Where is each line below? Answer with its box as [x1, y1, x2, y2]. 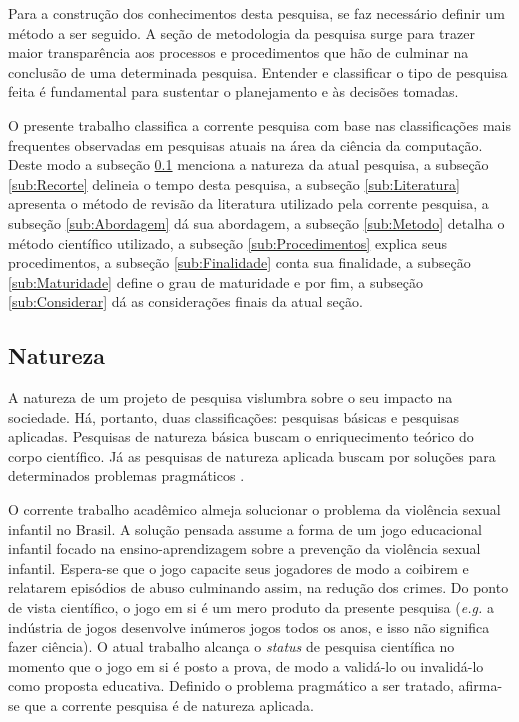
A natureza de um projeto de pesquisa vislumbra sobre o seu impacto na [8, 387, 453, 408]
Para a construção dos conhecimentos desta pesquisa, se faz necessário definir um [8, 3, 505, 23]
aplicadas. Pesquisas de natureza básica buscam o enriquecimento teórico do [8, 426, 474, 447]
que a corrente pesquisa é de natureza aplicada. [24, 695, 314, 716]
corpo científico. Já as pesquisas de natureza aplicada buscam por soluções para [8, 445, 496, 466]
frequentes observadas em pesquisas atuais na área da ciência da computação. [8, 134, 483, 155]
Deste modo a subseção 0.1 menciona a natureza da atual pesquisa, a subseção [8, 154, 489, 175]
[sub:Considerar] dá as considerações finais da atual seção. [8, 291, 363, 312]
